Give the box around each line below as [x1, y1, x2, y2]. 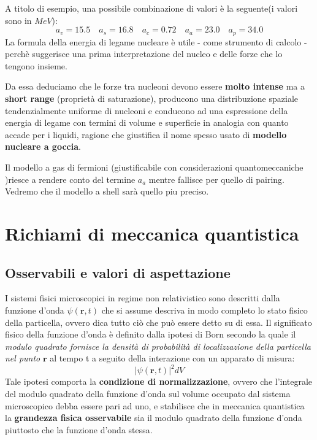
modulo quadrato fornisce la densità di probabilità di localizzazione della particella [5, 339, 311, 352]
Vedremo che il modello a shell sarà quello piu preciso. [5, 185, 209, 198]
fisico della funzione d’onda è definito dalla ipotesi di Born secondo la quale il [5, 328, 296, 341]
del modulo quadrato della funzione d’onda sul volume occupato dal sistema [5, 387, 291, 399]
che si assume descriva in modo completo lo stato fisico [101, 303, 308, 316]
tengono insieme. [5, 59, 67, 72]
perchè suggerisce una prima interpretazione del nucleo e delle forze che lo [5, 47, 283, 60]
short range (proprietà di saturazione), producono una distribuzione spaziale [5, 92, 298, 105]
